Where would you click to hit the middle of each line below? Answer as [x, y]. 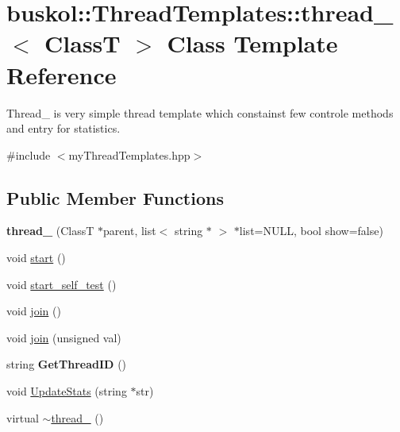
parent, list [130, 231]
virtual [23, 417]
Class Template [252, 43]
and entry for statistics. [63, 128]
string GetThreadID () [67, 364]
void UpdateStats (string [67, 391]
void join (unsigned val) [64, 337]
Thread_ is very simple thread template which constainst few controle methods [200, 112]
